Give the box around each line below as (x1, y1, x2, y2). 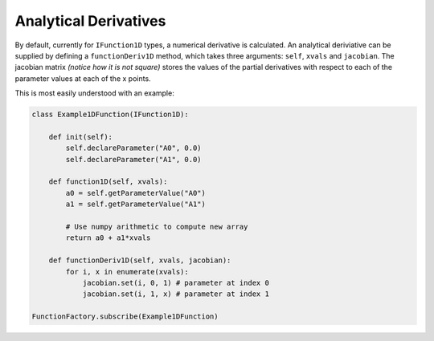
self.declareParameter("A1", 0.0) (65, 155, 202, 164)
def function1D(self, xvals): (48, 177, 168, 186)
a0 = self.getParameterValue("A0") (65, 189, 207, 197)
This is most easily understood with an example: (14, 88, 174, 98)
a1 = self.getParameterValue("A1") (65, 200, 207, 209)
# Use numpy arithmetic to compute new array (65, 222, 248, 231)
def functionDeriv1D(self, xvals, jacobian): (48, 256, 231, 265)
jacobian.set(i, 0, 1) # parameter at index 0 (82, 278, 269, 287)
